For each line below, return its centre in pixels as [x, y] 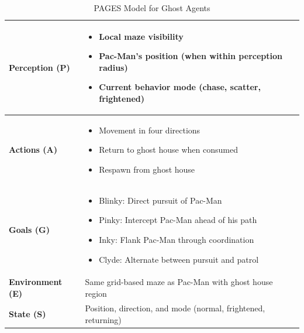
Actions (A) [33, 150]
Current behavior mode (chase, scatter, [180, 87]
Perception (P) [39, 67]
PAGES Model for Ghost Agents [152, 8]
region [96, 293]
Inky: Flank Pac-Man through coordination [177, 240]
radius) [113, 67]
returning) [103, 319]
